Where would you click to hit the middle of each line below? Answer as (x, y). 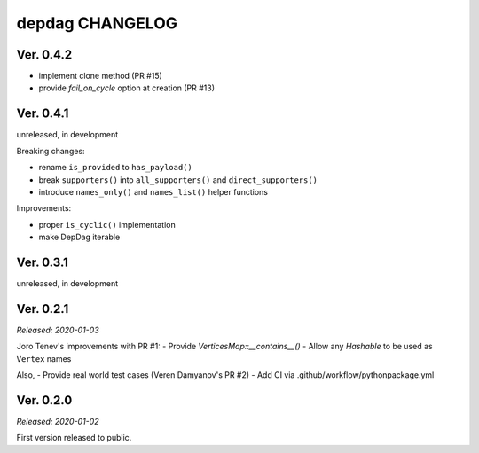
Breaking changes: (51, 151)
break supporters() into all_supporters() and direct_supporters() (178, 180)
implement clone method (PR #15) (101, 76)
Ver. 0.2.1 (43, 309)
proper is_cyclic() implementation (107, 224)
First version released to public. (74, 438)
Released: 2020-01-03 (58, 330)
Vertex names (44, 358)
